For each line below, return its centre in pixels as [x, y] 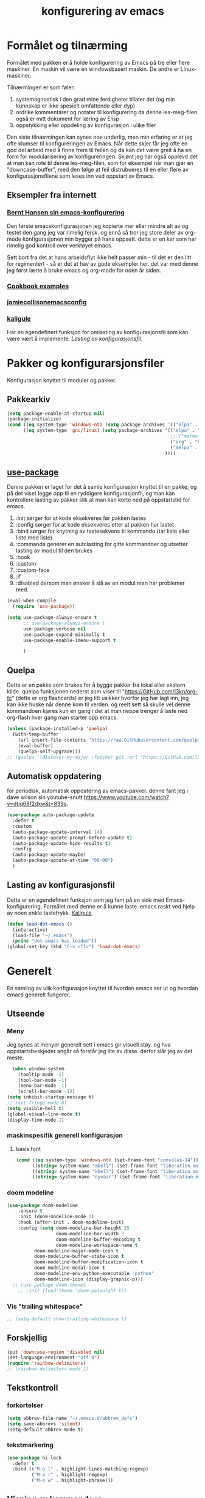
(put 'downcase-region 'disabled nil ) [56, 1352]
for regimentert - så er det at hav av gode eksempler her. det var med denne [102, 263]
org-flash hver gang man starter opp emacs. [62, 718]
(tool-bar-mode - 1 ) [43, 1080]
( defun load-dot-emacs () [40, 924]
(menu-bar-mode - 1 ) [43, 1086]
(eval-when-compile [32, 601]
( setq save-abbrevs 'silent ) [44, 1424]
